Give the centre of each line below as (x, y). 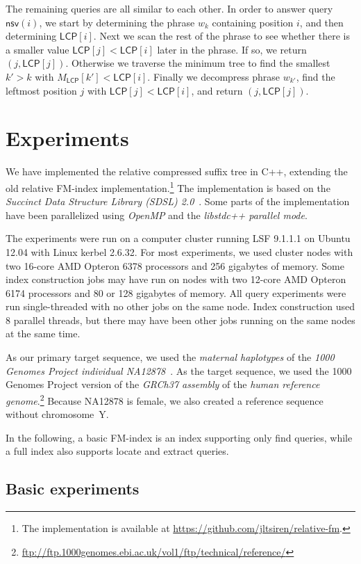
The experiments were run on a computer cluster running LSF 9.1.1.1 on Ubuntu (178, 238)
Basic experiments (73, 489)
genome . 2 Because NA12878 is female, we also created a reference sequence (165, 399)
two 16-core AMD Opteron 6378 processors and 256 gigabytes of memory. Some (175, 265)
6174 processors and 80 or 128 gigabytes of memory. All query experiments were (176, 292)
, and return (217, 90)
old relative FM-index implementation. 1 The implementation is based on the (168, 186)
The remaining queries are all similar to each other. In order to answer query (169, 8)
